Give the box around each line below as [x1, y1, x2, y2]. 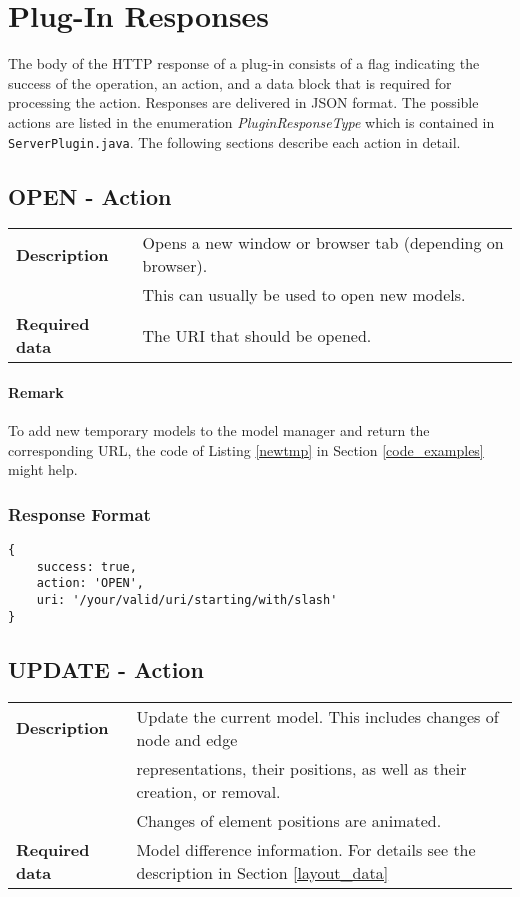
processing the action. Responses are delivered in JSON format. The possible [8, 92, 479, 113]
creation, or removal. [136, 779, 281, 803]
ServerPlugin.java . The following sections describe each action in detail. [8, 131, 461, 152]
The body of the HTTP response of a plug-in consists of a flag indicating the [8, 53, 480, 74]
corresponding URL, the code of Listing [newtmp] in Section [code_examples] [8, 439, 484, 460]
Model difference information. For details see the [136, 837, 476, 861]
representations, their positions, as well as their [136, 756, 467, 780]
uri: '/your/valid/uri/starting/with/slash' [36, 593, 338, 608]
